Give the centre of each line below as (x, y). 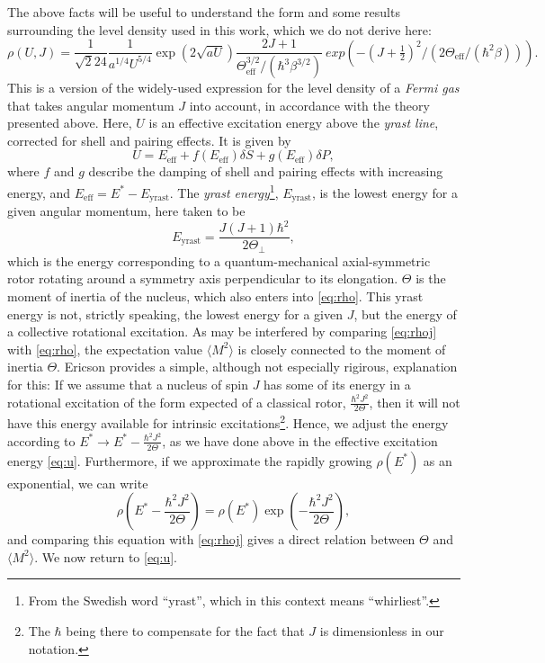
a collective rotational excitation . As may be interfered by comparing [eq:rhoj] (222, 331)
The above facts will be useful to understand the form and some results (204, 12)
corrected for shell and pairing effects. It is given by (149, 140)
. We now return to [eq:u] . (106, 556)
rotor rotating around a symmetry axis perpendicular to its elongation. (203, 278)
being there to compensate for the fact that (185, 630)
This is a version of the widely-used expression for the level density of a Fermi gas (233, 88)
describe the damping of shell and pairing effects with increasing (266, 171)
